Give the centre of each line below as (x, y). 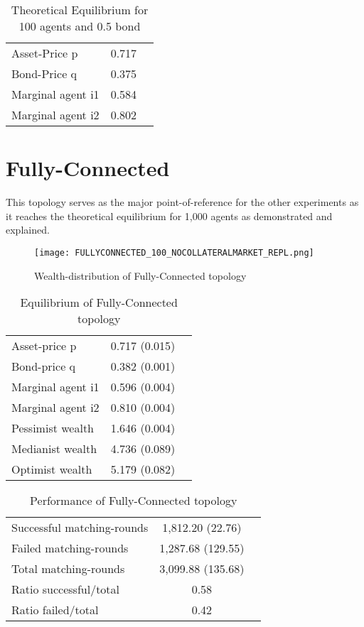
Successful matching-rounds (80, 528)
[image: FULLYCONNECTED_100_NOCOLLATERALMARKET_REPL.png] (174, 252)
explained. (28, 230)
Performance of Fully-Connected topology (134, 501)
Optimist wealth (52, 469)
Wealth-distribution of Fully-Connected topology (140, 275)
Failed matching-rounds (70, 548)
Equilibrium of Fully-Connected (99, 302)
